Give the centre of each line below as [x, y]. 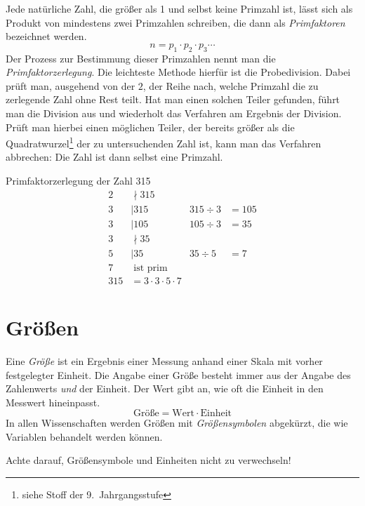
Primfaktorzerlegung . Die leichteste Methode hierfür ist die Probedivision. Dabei [178, 72]
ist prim [151, 268]
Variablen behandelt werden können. [84, 436]
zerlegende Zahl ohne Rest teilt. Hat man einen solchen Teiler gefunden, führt [173, 99]
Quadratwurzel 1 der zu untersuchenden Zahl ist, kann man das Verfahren [164, 142]
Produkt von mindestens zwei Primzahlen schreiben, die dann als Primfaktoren [175, 22]
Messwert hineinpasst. [53, 402]
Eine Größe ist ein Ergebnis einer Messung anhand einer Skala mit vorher [164, 360]
